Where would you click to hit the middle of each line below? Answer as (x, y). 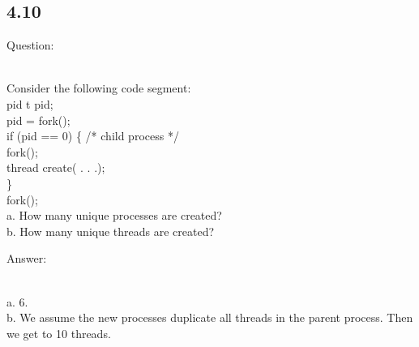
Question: (30, 45)
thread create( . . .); (56, 167)
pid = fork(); (38, 120)
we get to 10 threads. (59, 333)
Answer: (27, 258)
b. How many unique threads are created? (111, 231)
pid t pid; (30, 103)
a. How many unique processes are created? (114, 215)
